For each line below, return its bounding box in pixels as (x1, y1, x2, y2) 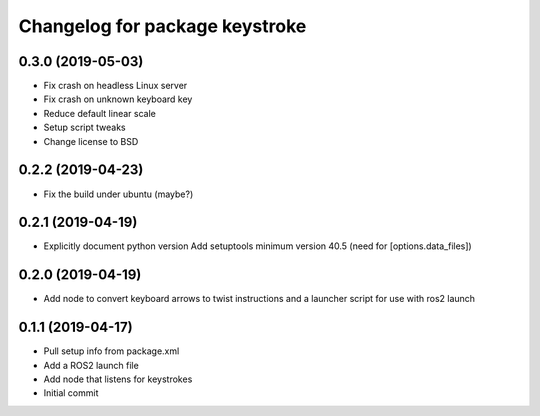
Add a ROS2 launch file (43, 359, 139, 371)
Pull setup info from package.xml (43, 345, 180, 357)
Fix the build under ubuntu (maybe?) (43, 188, 194, 200)
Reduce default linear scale (43, 107, 157, 119)
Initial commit (43, 387, 99, 399)
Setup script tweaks (43, 121, 127, 134)
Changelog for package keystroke (18, 15, 307, 37)
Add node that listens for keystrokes (43, 373, 193, 385)
